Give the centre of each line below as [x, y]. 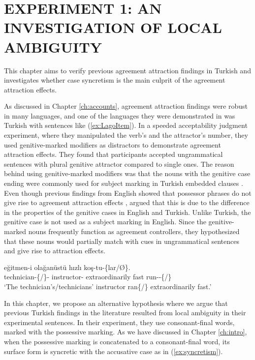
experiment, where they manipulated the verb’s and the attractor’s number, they [126, 135]
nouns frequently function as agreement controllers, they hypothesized [134, 231]
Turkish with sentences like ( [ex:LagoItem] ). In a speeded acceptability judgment [126, 125]
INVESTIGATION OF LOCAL [113, 27]
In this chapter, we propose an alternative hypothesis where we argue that [116, 303]
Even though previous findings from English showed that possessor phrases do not [128, 193]
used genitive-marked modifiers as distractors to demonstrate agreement [112, 144]
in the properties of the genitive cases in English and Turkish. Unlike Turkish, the [127, 212]
